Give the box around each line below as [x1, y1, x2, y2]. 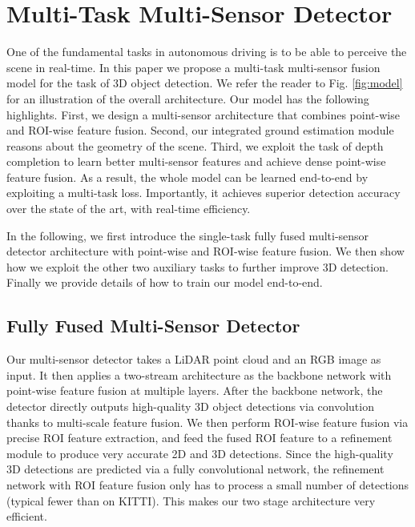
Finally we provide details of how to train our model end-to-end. [6, 274, 323, 291]
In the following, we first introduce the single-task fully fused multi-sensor [6, 227, 369, 243]
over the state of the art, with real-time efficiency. [6, 200, 251, 217]
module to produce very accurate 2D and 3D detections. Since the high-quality [6, 445, 393, 461]
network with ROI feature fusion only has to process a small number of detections [6, 476, 409, 493]
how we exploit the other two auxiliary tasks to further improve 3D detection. [6, 258, 389, 275]
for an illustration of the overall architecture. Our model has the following [6, 90, 369, 107]
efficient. [6, 508, 47, 525]
